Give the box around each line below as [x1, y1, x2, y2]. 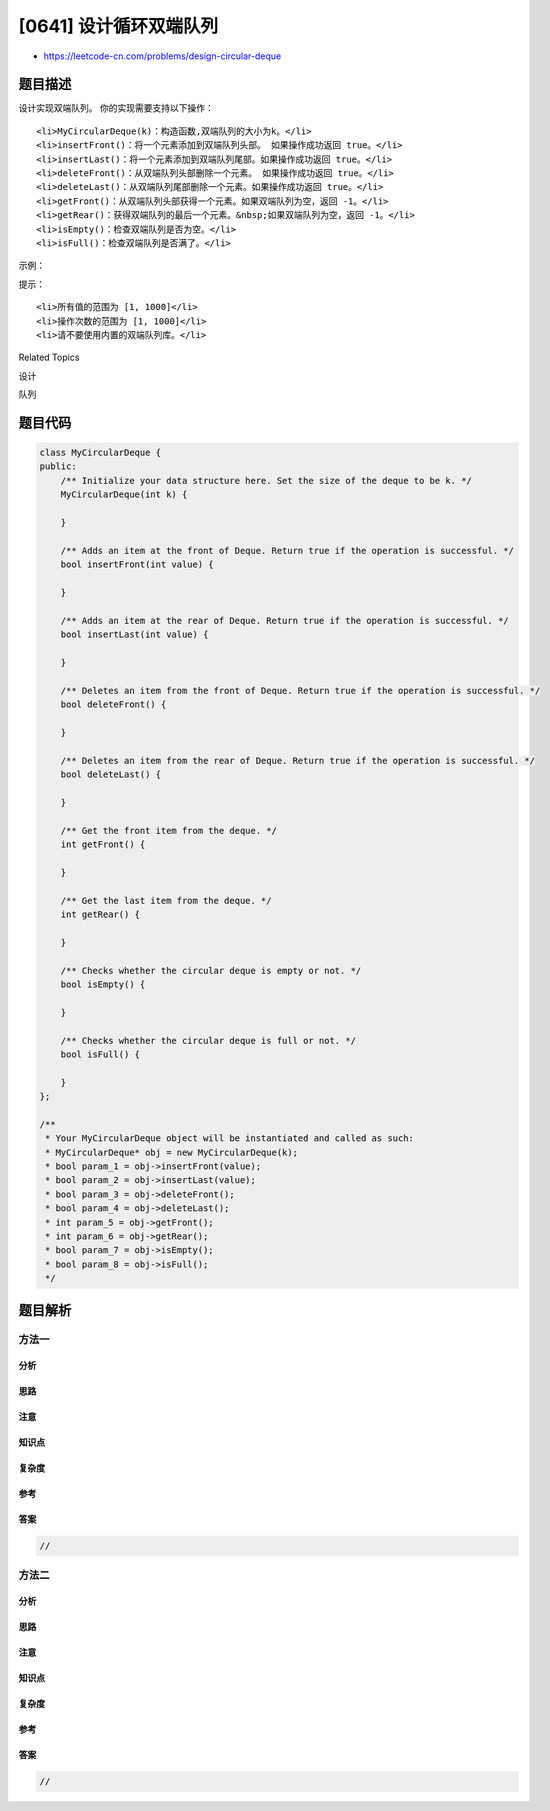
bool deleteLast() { [60, 769, 162, 780]
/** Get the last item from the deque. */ [60, 895, 272, 906]
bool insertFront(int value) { [60, 559, 214, 570]
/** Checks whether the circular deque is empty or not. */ [60, 965, 362, 976]
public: [39, 461, 77, 472]
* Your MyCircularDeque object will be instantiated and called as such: [45, 1133, 415, 1144]
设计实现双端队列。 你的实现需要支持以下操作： [18, 102, 214, 114]
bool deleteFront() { [60, 699, 167, 710]
